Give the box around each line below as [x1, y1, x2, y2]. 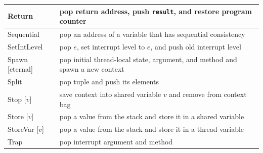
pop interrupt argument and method [59, 136, 173, 147]
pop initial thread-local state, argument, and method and [59, 54, 237, 64]
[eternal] [8, 64, 33, 74]
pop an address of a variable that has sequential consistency [59, 29, 245, 39]
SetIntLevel [8, 41, 43, 52]
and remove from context [169, 88, 247, 99]
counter [59, 16, 86, 26]
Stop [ [8, 93, 26, 104]
